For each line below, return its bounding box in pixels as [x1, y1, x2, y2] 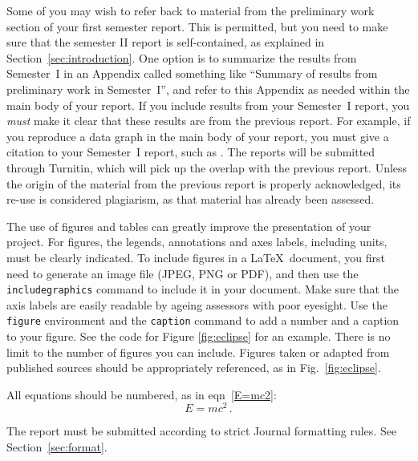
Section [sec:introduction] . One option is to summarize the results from [6, 49, 357, 66]
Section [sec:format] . [6, 439, 108, 455]
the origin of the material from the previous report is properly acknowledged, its [6, 175, 401, 192]
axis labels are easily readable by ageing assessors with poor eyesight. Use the [6, 296, 388, 313]
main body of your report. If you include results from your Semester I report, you [6, 96, 410, 113]
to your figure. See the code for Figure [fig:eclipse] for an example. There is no [6, 328, 391, 344]
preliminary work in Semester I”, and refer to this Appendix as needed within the [6, 80, 410, 97]
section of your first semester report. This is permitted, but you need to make [6, 18, 388, 34]
